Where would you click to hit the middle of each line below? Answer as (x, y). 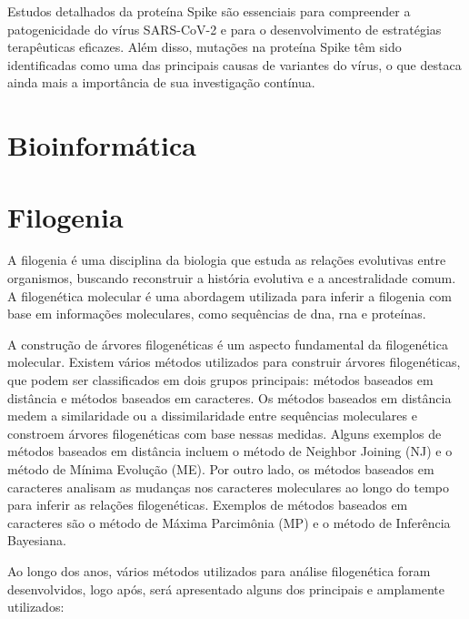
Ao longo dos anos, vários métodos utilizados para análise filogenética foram (219, 570)
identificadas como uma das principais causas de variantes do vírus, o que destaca (234, 64)
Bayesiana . (37, 540)
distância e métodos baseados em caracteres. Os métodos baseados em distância (230, 397)
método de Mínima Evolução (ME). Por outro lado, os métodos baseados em (221, 469)
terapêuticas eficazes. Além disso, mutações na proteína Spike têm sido (205, 47)
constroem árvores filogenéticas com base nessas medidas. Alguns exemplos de (225, 433)
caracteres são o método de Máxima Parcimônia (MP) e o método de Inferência (229, 522)
